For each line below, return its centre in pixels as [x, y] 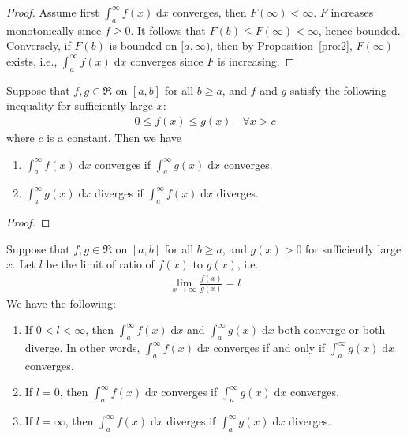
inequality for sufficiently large [80, 105]
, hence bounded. [359, 30]
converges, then [209, 12]
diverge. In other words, [82, 348]
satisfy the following [338, 90]
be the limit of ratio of [100, 264]
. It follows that [168, 30]
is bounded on [143, 45]
